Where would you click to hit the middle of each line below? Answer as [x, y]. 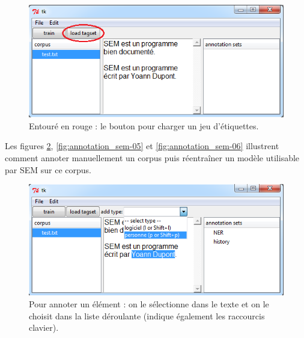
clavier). [44, 327]
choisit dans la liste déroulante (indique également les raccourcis [147, 315]
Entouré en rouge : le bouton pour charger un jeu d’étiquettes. [144, 125]
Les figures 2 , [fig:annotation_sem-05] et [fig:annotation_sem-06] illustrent [142, 146]
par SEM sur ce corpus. [48, 169]
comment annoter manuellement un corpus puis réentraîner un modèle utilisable [152, 158]
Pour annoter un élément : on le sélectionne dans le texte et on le [149, 304]
